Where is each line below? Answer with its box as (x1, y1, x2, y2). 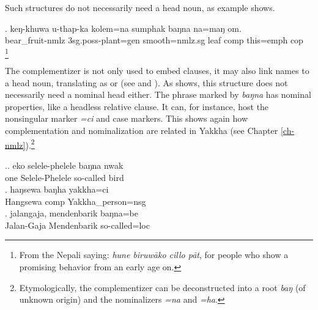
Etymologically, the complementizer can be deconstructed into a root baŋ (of (19, 281, 306, 293)
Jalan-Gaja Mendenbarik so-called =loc (5, 218, 150, 231)
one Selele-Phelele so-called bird (5, 171, 124, 183)
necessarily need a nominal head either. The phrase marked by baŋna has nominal (5, 88, 311, 101)
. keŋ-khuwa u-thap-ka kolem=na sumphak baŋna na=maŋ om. (5, 21, 242, 34)
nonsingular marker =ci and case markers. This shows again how (5, 112, 248, 125)
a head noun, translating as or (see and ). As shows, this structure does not (5, 76, 288, 89)
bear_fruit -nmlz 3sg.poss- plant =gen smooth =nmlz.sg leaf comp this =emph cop (5, 34, 303, 46)
